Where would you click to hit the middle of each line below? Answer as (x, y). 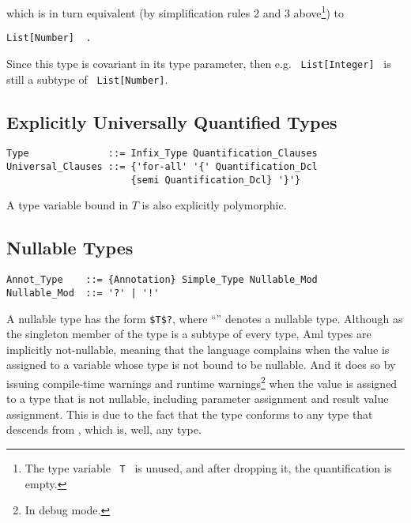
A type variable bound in (68, 205)
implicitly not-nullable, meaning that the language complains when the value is (198, 349)
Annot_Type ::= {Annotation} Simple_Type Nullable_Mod (162, 280)
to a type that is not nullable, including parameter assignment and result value (198, 399)
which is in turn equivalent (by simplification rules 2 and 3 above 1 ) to (175, 11)
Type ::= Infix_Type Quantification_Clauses (162, 154)
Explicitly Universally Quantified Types (172, 121)
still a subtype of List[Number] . (87, 79)
